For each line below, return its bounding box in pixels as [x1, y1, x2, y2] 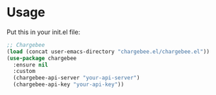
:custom [13, 68, 36, 75]
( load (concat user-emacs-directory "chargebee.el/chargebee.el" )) [6, 47, 210, 55]
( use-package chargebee [6, 55, 77, 62]
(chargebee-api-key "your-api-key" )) [13, 81, 125, 89]
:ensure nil [13, 61, 49, 68]
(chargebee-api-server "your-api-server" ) [13, 74, 140, 82]
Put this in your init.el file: [6, 28, 81, 36]
